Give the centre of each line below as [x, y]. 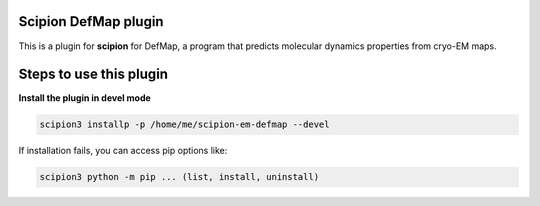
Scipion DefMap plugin [91, 21]
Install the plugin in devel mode [85, 98]
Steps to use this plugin [93, 74]
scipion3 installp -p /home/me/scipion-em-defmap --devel [184, 124]
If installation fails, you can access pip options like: [123, 151]
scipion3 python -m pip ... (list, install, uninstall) [179, 177]
